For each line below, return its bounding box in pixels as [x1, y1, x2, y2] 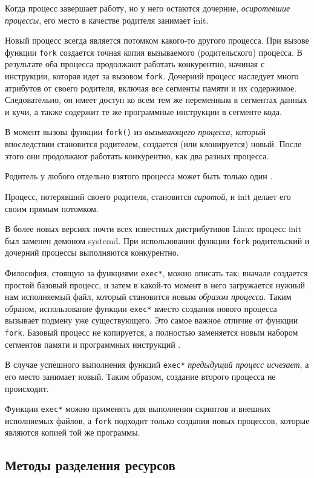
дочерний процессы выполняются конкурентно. [5, 246, 179, 259]
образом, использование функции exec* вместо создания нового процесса [5, 302, 277, 314]
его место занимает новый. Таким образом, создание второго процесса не [5, 370, 276, 382]
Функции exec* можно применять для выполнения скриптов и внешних [5, 402, 271, 415]
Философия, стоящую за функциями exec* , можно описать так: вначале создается [5, 266, 308, 279]
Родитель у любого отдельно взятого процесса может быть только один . [5, 170, 273, 182]
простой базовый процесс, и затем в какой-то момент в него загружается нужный [5, 278, 306, 291]
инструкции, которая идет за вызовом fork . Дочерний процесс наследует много [5, 70, 299, 82]
